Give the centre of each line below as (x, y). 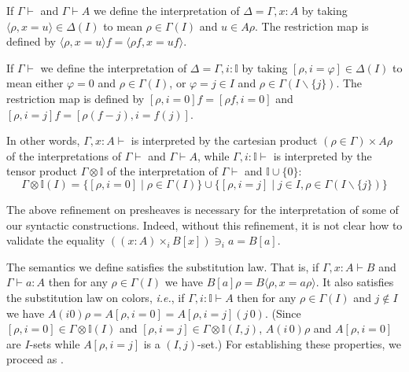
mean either (35, 83)
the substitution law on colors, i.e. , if (96, 297)
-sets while (55, 343)
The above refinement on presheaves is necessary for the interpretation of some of (203, 209)
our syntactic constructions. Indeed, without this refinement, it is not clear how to (204, 225)
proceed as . (35, 359)
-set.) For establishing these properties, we (300, 343)
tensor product (42, 171)
